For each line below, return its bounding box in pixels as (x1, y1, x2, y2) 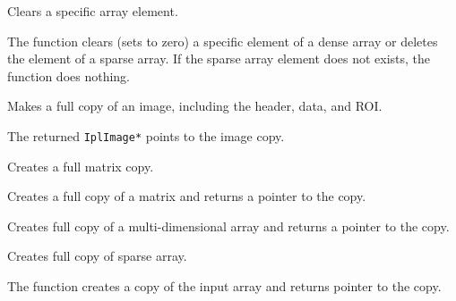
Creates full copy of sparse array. (7, 247, 187, 265)
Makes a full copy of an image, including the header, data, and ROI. (7, 96, 383, 115)
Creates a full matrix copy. (7, 156, 154, 175)
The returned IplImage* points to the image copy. (7, 126, 285, 145)
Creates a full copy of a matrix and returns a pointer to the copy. (7, 187, 366, 205)
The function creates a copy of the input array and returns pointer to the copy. (7, 277, 442, 295)
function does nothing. (7, 66, 131, 85)
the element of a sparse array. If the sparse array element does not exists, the (7, 49, 431, 68)
